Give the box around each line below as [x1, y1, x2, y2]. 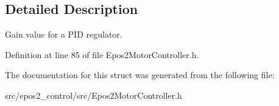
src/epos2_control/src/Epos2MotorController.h [5, 88, 182, 101]
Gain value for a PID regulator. [5, 28, 122, 41]
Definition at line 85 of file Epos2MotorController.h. [5, 48, 199, 61]
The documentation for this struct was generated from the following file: [5, 68, 275, 81]
